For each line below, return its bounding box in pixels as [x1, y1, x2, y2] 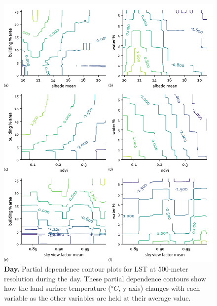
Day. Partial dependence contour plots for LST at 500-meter [4, 263, 188, 274]
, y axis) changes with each [118, 283, 200, 293]
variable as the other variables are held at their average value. [4, 292, 191, 303]
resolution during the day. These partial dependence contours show [4, 273, 206, 283]
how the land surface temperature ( [4, 283, 111, 293]
